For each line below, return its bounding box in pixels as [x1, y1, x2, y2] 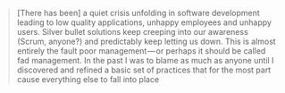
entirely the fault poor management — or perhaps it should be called [16, 46, 266, 56]
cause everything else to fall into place [16, 74, 160, 84]
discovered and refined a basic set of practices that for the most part [16, 64, 272, 75]
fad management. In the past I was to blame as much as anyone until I [16, 55, 274, 65]
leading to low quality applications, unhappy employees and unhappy [16, 17, 272, 28]
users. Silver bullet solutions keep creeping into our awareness [16, 27, 249, 37]
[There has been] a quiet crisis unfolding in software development [16, 8, 260, 18]
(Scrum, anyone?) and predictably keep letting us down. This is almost [16, 36, 276, 46]
